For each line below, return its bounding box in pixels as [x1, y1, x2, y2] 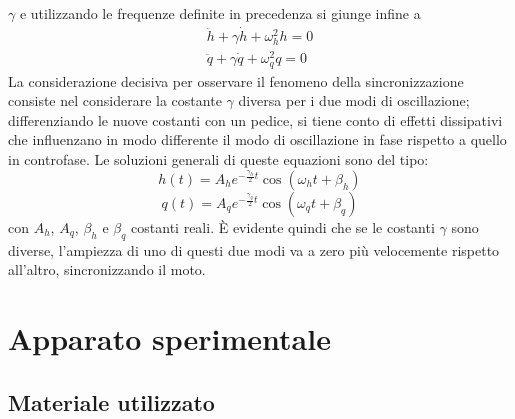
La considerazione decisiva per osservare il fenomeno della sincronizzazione [8, 70, 464, 91]
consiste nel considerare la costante [8, 90, 222, 111]
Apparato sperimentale [8, 318, 331, 359]
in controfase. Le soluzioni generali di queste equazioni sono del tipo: [8, 148, 429, 169]
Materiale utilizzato [8, 386, 215, 417]
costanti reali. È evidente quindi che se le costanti [131, 217, 435, 238]
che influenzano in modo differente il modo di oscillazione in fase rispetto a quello [8, 129, 507, 150]
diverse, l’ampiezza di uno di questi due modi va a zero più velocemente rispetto [8, 239, 500, 260]
